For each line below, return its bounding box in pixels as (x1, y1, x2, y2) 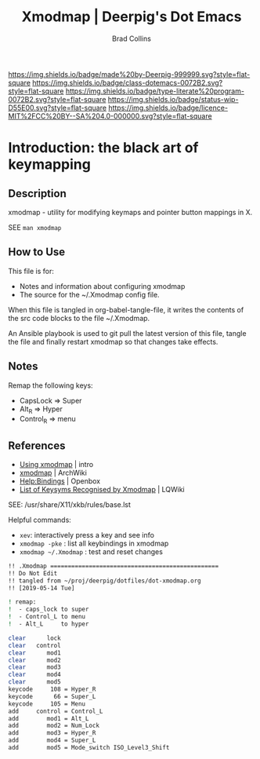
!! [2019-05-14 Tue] (8, 584, 76, 592)
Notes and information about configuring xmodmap (19, 281, 186, 290)
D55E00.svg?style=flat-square (8, 103, 107, 112)
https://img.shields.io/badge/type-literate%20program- (65, 86, 245, 96)
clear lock (8, 634, 61, 642)
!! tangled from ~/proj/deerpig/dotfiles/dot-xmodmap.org (8, 577, 201, 585)
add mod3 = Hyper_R (8, 729, 96, 737)
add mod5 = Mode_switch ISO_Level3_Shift (8, 744, 170, 752)
